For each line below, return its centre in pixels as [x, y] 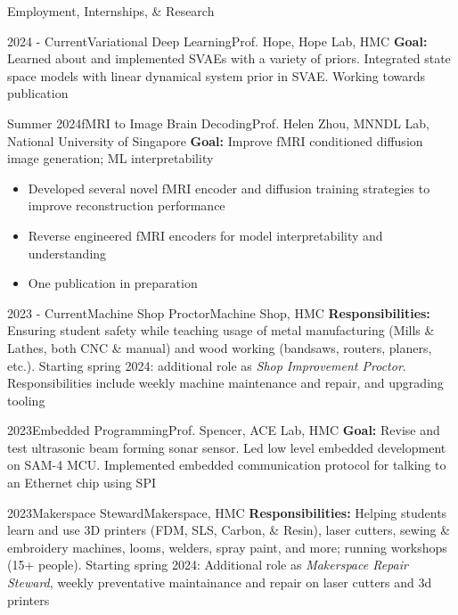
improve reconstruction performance [127, 205]
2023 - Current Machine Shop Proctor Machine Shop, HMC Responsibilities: [219, 312]
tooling [26, 400]
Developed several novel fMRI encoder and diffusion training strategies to [229, 188]
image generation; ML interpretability [110, 158]
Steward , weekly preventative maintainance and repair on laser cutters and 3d [220, 582]
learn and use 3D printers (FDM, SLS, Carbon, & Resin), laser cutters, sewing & [229, 530]
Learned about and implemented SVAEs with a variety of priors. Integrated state [229, 58]
